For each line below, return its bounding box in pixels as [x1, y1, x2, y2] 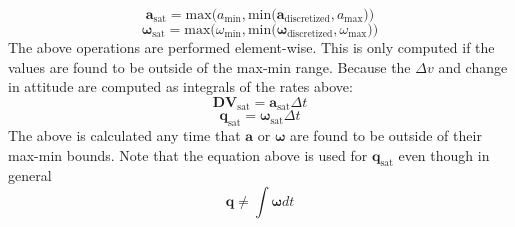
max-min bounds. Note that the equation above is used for [8, 144, 368, 165]
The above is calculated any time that [8, 125, 241, 146]
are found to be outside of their [289, 125, 482, 146]
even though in [398, 144, 490, 165]
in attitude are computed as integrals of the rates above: [8, 76, 353, 97]
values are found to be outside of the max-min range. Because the [8, 56, 411, 77]
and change [438, 56, 508, 77]
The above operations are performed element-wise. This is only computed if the [8, 37, 495, 57]
